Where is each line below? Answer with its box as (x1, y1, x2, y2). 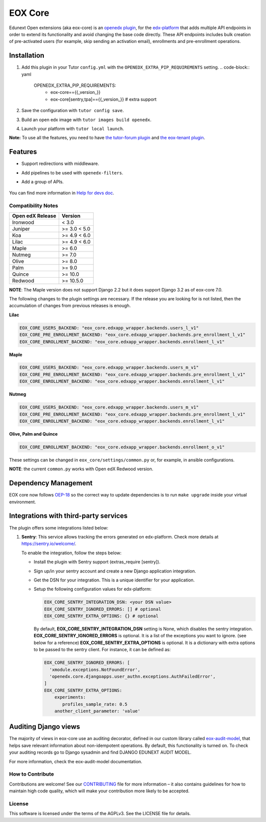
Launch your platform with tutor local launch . (21, 125, 124, 131)
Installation (9, 51, 44, 60)
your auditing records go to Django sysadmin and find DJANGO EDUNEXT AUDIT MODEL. (9, 749, 192, 755)
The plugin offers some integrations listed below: (9, 525, 108, 531)
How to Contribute (9, 771, 54, 778)
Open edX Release (12, 212, 57, 219)
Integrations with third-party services (9, 512, 128, 520)
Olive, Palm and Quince (9, 431, 58, 437)
